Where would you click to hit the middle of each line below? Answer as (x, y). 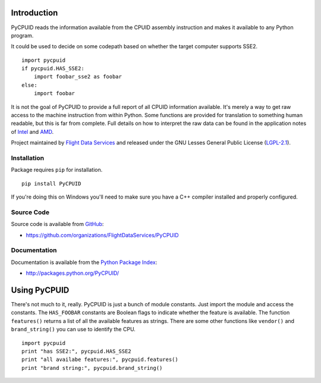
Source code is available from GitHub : (57, 224)
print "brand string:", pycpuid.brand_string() (92, 368)
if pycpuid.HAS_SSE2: (53, 69)
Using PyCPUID (40, 290)
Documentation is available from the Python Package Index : (84, 262)
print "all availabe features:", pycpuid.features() (100, 360)
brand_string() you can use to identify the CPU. (73, 329)
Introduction (34, 13)
